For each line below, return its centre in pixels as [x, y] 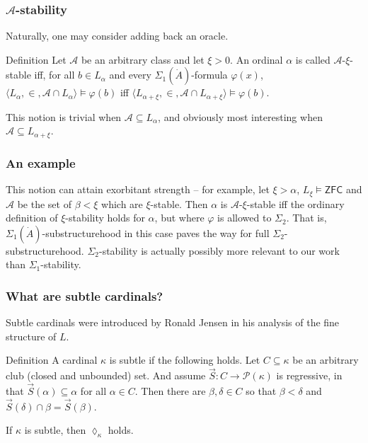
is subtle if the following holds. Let [185, 360]
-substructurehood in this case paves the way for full [156, 232]
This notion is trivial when [64, 116]
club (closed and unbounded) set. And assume [106, 375]
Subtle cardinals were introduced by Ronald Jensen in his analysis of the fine [173, 322]
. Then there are [170, 390]
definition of [32, 218]
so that [261, 390]
